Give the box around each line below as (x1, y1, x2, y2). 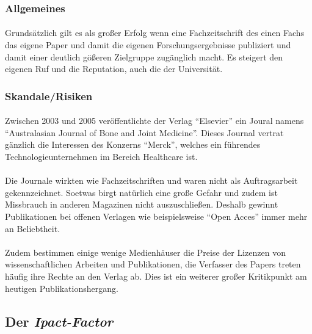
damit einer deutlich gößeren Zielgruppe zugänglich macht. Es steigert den (5, 50, 283, 63)
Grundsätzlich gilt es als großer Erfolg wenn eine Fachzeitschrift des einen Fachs (5, 26, 305, 39)
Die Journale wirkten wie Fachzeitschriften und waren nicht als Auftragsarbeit (5, 174, 298, 187)
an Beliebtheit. (5, 222, 60, 234)
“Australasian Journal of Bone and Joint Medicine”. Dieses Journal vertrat (5, 126, 284, 139)
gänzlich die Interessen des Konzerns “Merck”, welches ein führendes (5, 138, 261, 151)
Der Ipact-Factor (5, 311, 114, 330)
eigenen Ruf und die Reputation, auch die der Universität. (5, 62, 223, 75)
